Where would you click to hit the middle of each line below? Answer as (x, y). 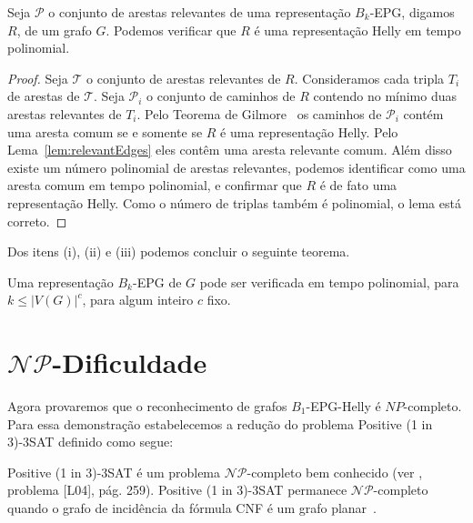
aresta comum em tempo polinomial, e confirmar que (155, 185)
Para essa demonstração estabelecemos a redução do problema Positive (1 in (220, 423)
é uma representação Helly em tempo (357, 30)
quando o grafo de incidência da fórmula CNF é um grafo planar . (192, 508)
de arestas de (44, 96)
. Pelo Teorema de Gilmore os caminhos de (259, 113)
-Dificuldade (130, 362)
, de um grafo (54, 30)
